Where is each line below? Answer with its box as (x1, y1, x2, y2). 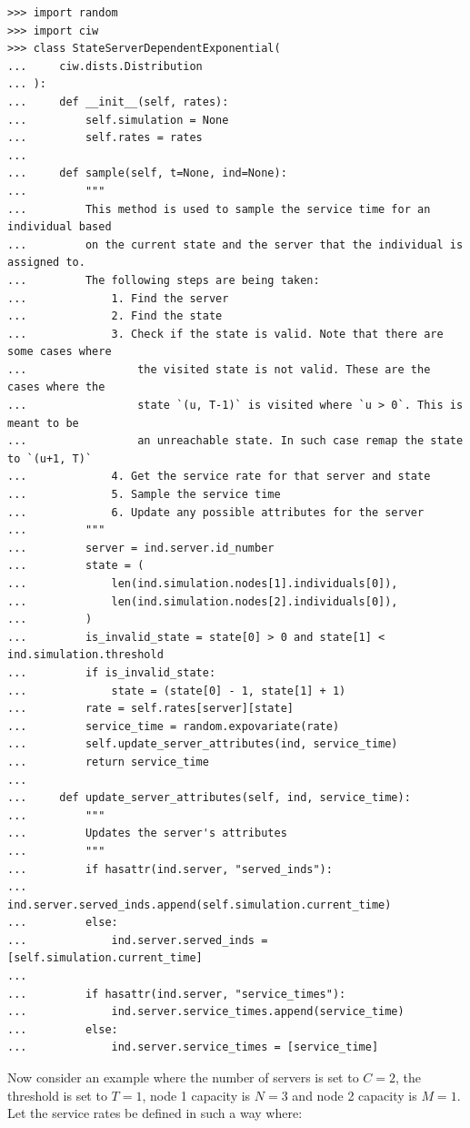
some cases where (7, 345, 112, 359)
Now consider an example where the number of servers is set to (7, 1068, 359, 1087)
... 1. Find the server (7, 291, 229, 305)
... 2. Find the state (7, 310, 223, 323)
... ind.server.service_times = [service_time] (7, 1041, 379, 1054)
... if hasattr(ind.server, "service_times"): (7, 987, 346, 1001)
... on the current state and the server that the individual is (7, 238, 464, 251)
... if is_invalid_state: (7, 666, 216, 679)
